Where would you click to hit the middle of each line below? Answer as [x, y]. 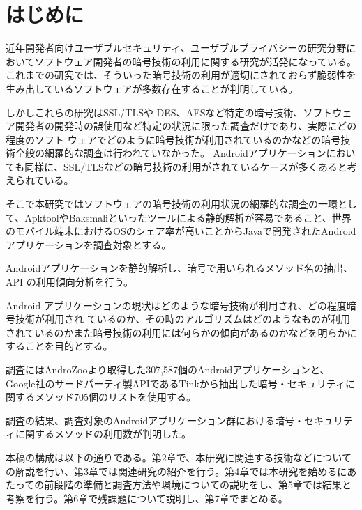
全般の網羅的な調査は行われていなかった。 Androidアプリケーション [171, 153]
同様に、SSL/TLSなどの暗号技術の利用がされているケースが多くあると [186, 166]
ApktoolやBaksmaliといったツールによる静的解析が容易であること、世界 [188, 217]
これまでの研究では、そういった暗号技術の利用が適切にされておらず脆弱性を [181, 75]
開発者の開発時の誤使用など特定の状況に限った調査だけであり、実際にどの [186, 126]
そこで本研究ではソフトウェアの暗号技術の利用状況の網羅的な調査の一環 [172, 204]
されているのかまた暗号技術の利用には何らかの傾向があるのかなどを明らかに [181, 332]
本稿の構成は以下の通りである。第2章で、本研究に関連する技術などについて [179, 457]
